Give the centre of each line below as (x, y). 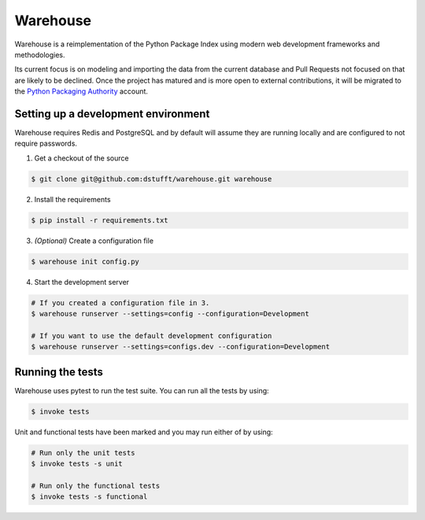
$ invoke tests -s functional (89, 497)
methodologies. (40, 54)
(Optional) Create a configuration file (94, 241)
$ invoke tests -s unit (77, 464)
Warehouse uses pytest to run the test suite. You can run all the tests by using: (142, 390)
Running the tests (59, 372)
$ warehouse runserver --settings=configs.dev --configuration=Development (181, 347)
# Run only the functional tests (96, 485)
